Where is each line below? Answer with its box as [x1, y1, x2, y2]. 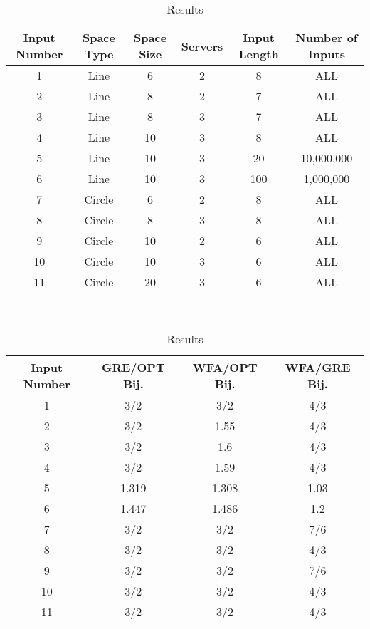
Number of [295, 29, 358, 46]
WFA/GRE [285, 358, 351, 375]
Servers [181, 37, 223, 54]
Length [238, 46, 279, 62]
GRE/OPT [101, 358, 165, 375]
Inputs [307, 46, 345, 62]
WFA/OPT [192, 358, 258, 375]
